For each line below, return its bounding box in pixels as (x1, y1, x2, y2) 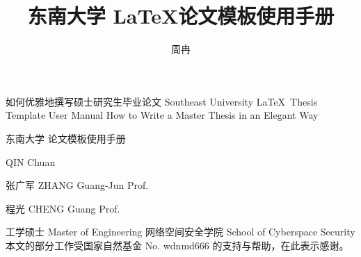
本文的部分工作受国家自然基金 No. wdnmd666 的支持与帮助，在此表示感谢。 (6, 238, 349, 252)
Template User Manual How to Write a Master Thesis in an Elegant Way (6, 108, 319, 122)
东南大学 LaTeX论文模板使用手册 (27, 1, 335, 30)
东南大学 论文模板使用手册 (6, 131, 126, 145)
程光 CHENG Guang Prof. (6, 201, 120, 215)
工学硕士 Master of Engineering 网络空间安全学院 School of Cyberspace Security (6, 224, 355, 239)
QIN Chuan (6, 154, 56, 169)
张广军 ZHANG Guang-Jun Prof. (6, 178, 149, 192)
